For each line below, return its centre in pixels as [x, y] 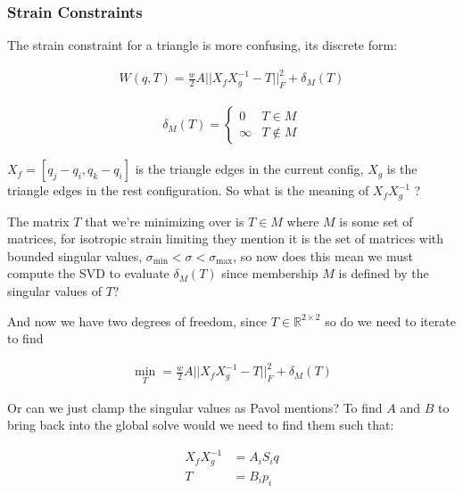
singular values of [54, 291]
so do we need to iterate [390, 320]
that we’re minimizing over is [165, 221]
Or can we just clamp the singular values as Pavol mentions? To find [195, 407]
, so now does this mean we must [323, 255]
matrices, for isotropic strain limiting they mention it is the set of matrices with [226, 238]
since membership [270, 273]
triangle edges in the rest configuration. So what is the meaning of [188, 190]
